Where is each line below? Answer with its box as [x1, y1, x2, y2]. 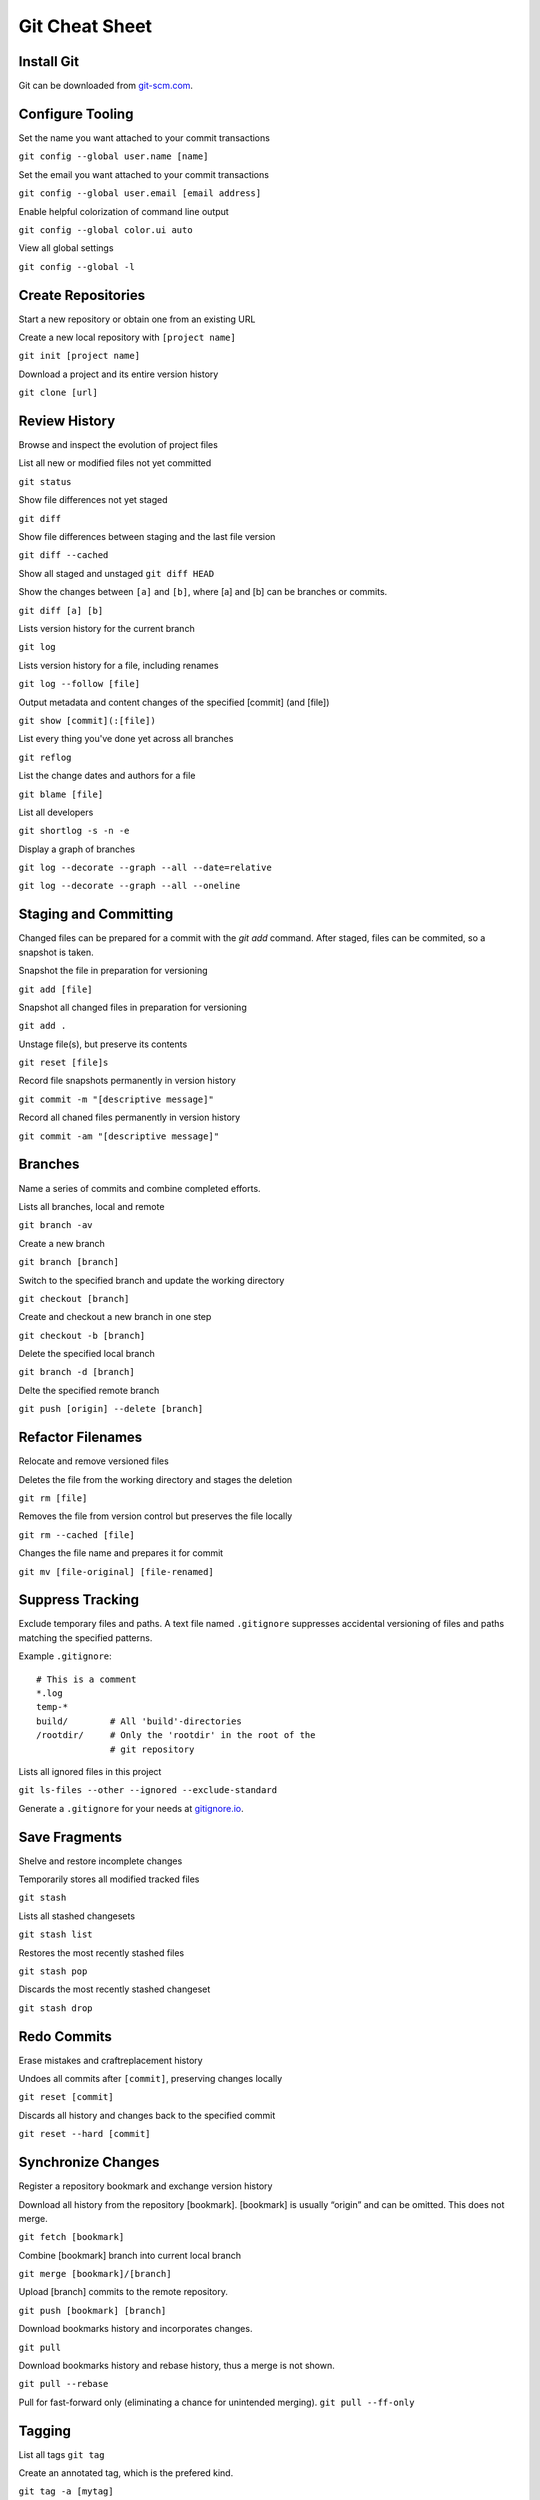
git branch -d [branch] [18, 1366, 135, 1378]
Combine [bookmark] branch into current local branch [18, 2249, 242, 2261]
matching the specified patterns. [18, 1631, 153, 1644]
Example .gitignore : [18, 1650, 112, 1662]
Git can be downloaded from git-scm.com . [18, 80, 194, 92]
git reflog [18, 751, 72, 763]
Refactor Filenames [18, 1429, 143, 1446]
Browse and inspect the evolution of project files [18, 439, 219, 451]
